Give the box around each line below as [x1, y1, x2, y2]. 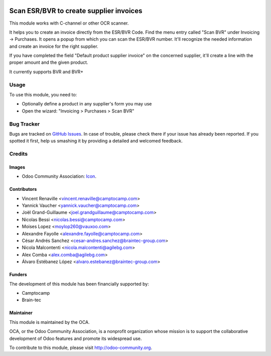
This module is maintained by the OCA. [9, 319, 90, 325]
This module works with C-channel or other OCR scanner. [9, 20, 129, 26]
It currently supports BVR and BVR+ [9, 68, 84, 75]
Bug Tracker [9, 121, 40, 128]
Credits [9, 151, 28, 158]
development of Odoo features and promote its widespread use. [9, 335, 142, 341]
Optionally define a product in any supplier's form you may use [22, 101, 152, 107]
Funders [9, 272, 27, 278]
